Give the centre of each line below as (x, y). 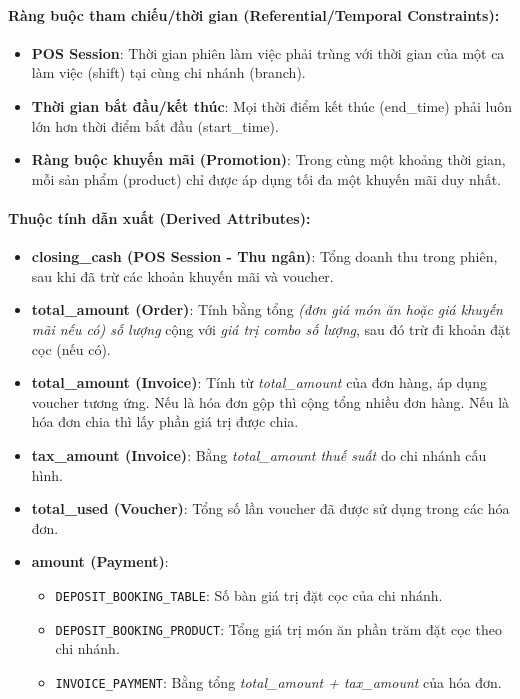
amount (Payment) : (100, 561)
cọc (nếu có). (71, 348)
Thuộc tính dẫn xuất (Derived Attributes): (159, 217)
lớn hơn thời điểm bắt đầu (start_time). (155, 125)
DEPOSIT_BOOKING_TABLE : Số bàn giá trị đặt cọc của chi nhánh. (249, 594)
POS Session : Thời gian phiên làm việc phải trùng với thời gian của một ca (268, 52)
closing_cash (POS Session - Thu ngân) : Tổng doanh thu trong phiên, (264, 256)
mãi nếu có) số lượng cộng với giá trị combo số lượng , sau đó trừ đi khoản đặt (271, 328)
